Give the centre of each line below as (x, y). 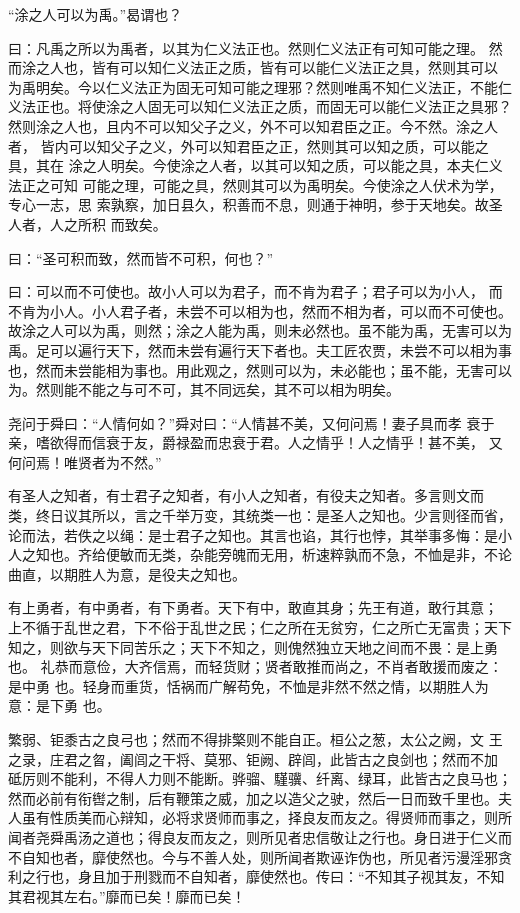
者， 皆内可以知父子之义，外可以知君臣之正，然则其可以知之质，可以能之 (248, 145)
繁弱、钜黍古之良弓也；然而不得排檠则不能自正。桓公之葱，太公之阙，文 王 (255, 739)
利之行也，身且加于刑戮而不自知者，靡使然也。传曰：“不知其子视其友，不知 (256, 876)
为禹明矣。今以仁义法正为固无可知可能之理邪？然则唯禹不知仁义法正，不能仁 (260, 86)
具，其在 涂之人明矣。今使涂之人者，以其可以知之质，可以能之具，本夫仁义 (255, 165)
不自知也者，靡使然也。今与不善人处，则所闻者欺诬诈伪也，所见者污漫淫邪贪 (260, 856)
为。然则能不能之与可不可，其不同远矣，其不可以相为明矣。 (204, 389)
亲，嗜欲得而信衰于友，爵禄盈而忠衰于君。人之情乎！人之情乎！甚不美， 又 (255, 442)
